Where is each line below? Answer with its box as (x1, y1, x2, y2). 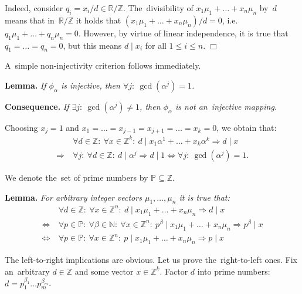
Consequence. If (5, 100, 69, 112)
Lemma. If (5, 79, 46, 91)
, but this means (63, 39, 122, 51)
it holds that (76, 13, 121, 26)
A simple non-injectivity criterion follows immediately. (5, 59, 201, 72)
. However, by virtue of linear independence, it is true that (78, 26, 289, 39)
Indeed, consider (5, 2, 63, 13)
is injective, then (61, 79, 120, 91)
